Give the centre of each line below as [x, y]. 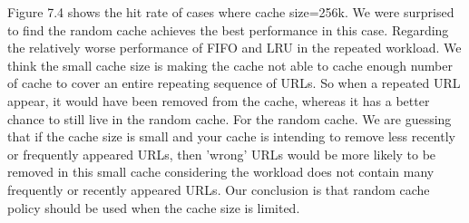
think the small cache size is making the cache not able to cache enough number [230, 65]
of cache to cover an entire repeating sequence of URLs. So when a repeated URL [234, 83]
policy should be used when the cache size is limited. [154, 207]
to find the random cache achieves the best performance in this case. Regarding [228, 29]
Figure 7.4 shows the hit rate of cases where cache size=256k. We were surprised [231, 12]
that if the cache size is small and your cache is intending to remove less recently [231, 136]
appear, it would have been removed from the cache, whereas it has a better [219, 100]
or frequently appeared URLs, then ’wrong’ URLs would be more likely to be [222, 154]
